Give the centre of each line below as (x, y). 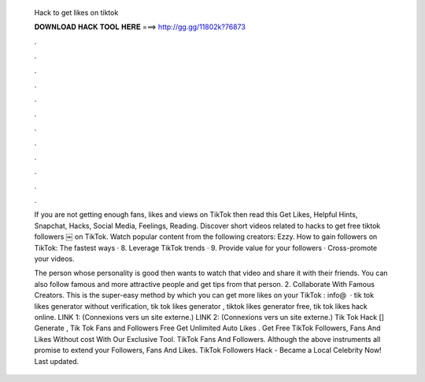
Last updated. (57, 361)
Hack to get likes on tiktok (76, 13)
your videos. (54, 259)
